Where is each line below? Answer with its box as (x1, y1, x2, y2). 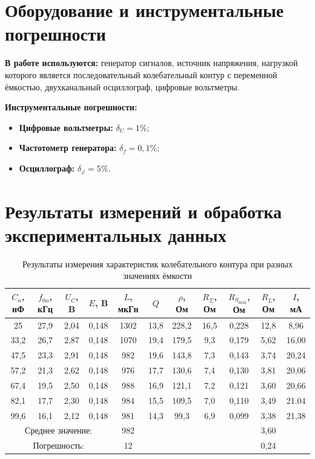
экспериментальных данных (5, 222, 227, 247)
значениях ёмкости (123, 269, 192, 282)
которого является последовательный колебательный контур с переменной (5, 68, 277, 81)
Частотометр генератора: (19, 141, 117, 154)
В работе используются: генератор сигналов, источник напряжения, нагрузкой (5, 56, 298, 69)
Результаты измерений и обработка (5, 198, 282, 223)
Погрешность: (33, 439, 84, 452)
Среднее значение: (25, 424, 93, 437)
